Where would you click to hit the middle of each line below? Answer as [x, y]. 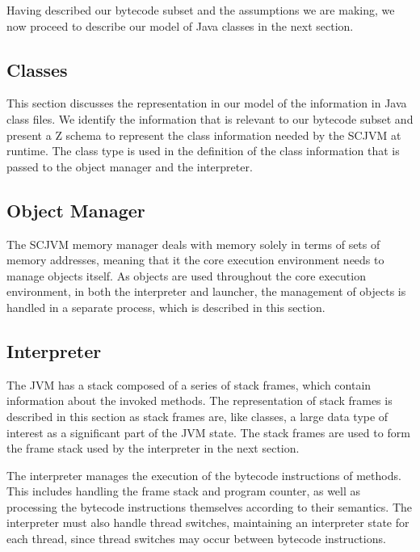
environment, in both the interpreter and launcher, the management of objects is [206, 291]
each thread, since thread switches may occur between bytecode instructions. [196, 539]
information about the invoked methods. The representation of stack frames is [199, 400]
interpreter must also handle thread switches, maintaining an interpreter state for [208, 523]
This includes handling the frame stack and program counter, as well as [184, 491]
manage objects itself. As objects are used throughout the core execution [186, 275]
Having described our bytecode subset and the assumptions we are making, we [201, 10]
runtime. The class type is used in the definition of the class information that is [203, 151]
